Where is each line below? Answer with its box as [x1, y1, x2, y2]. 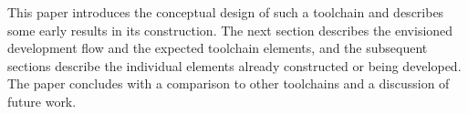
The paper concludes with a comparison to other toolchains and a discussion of [7, 74, 450, 93]
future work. [7, 91, 77, 110]
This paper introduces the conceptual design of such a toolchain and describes [7, 3, 444, 21]
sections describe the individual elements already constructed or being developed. [7, 56, 462, 75]
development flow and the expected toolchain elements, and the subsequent [7, 38, 428, 57]
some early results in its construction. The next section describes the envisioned [7, 20, 453, 39]
